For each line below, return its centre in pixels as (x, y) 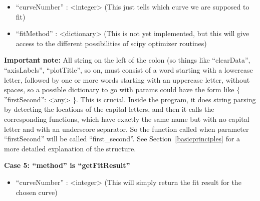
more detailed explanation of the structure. (70, 148)
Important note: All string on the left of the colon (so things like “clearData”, (127, 60)
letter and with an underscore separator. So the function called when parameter (126, 129)
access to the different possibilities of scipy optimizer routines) (111, 43)
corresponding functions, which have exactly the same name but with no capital (127, 119)
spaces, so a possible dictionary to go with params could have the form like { (122, 89)
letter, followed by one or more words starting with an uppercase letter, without (127, 79)
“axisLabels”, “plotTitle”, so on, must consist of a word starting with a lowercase (128, 69)
